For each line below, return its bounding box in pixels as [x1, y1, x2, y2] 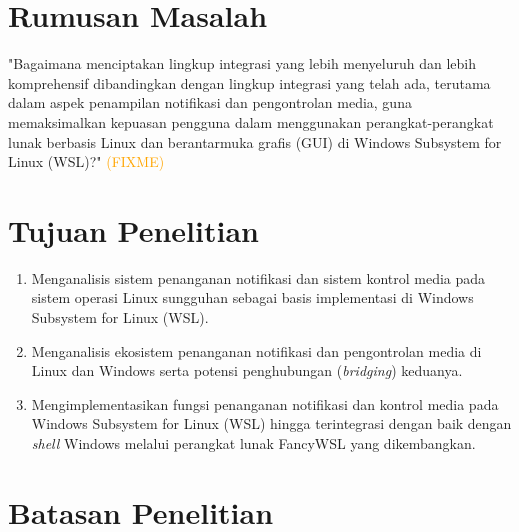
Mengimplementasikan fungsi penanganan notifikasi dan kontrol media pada [31, 393, 499, 414]
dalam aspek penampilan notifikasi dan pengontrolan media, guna [8, 92, 412, 113]
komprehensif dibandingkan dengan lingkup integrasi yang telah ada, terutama [8, 72, 491, 93]
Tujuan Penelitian [8, 209, 259, 250]
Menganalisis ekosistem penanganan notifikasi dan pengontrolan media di [31, 340, 482, 361]
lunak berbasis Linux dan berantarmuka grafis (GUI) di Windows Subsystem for [8, 131, 502, 152]
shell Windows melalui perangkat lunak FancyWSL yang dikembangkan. [31, 432, 476, 453]
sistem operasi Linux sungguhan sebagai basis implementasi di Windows [31, 287, 474, 308]
